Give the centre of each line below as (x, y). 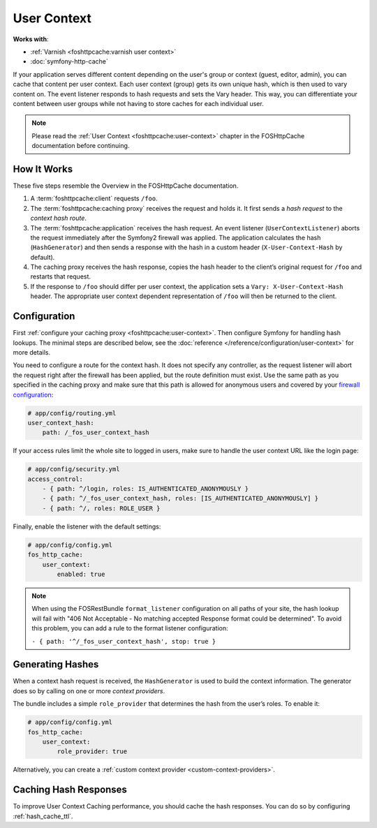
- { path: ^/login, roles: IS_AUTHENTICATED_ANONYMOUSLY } (146, 489)
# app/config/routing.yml (72, 413)
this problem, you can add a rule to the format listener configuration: (130, 628)
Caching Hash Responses (70, 790)
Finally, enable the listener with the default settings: (87, 526)
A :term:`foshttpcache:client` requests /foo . (94, 198)
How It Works (43, 169)
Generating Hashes (56, 664)
